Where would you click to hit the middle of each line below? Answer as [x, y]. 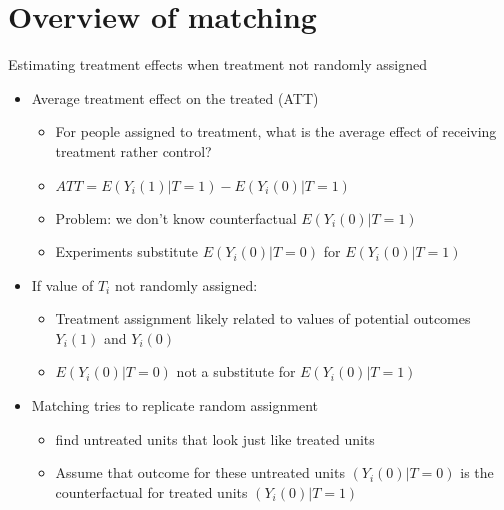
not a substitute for [236, 371]
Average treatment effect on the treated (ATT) [175, 97]
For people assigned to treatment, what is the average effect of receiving [276, 131]
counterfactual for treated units [151, 491]
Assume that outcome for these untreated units [200, 472]
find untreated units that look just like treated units [215, 438]
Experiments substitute [127, 251]
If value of [62, 284]
